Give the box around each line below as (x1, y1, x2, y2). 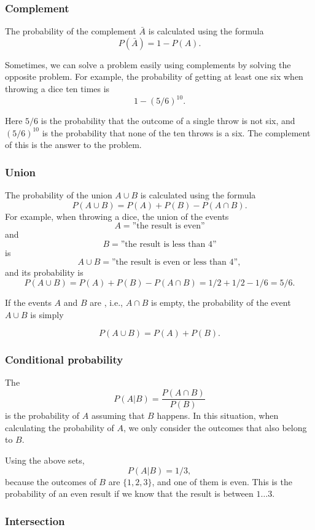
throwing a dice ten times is (5, 82, 110, 95)
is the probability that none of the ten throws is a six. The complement (42, 126, 311, 139)
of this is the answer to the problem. (5, 138, 142, 151)
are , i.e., (90, 296, 123, 309)
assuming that (91, 409, 145, 422)
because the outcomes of (5, 475, 96, 488)
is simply (30, 308, 64, 321)
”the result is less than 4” (120, 240, 217, 249)
